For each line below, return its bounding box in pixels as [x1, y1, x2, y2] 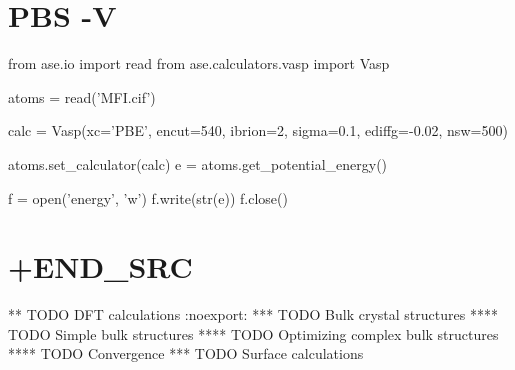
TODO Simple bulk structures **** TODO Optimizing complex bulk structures [8, 323, 499, 344]
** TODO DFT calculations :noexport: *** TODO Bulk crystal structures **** [8, 304, 498, 325]
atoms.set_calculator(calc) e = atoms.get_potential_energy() [8, 153, 388, 174]
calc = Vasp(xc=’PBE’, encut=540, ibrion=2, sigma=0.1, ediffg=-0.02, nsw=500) [8, 120, 508, 141]
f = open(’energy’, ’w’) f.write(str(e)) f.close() [8, 187, 288, 208]
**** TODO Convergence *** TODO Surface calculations [8, 343, 364, 364]
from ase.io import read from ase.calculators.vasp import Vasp [8, 53, 390, 74]
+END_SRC [8, 246, 193, 287]
